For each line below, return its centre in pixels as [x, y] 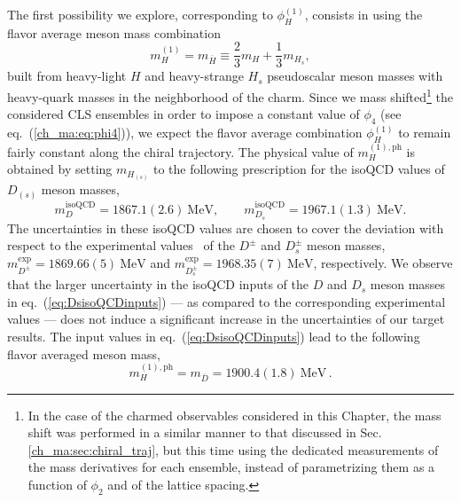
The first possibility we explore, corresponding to [140, 14]
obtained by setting [60, 169]
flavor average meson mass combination [114, 32]
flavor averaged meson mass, [84, 353]
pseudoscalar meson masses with [355, 76]
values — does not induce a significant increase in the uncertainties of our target [226, 319]
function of [57, 485]
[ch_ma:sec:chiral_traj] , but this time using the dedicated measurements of [233, 449]
